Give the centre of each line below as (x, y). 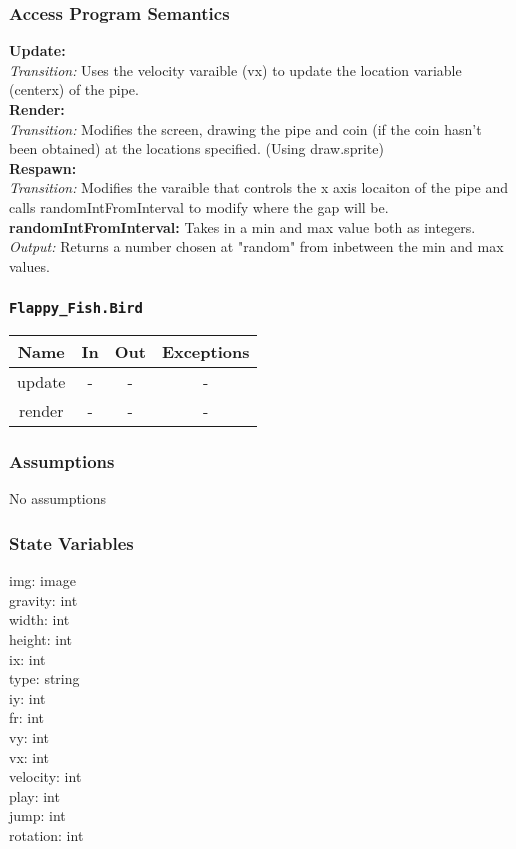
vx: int (29, 756)
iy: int (27, 697)
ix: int (27, 658)
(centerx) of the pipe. (74, 89)
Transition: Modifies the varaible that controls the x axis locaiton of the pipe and (259, 187)
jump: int (37, 815)
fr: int (27, 717)
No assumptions (58, 498)
